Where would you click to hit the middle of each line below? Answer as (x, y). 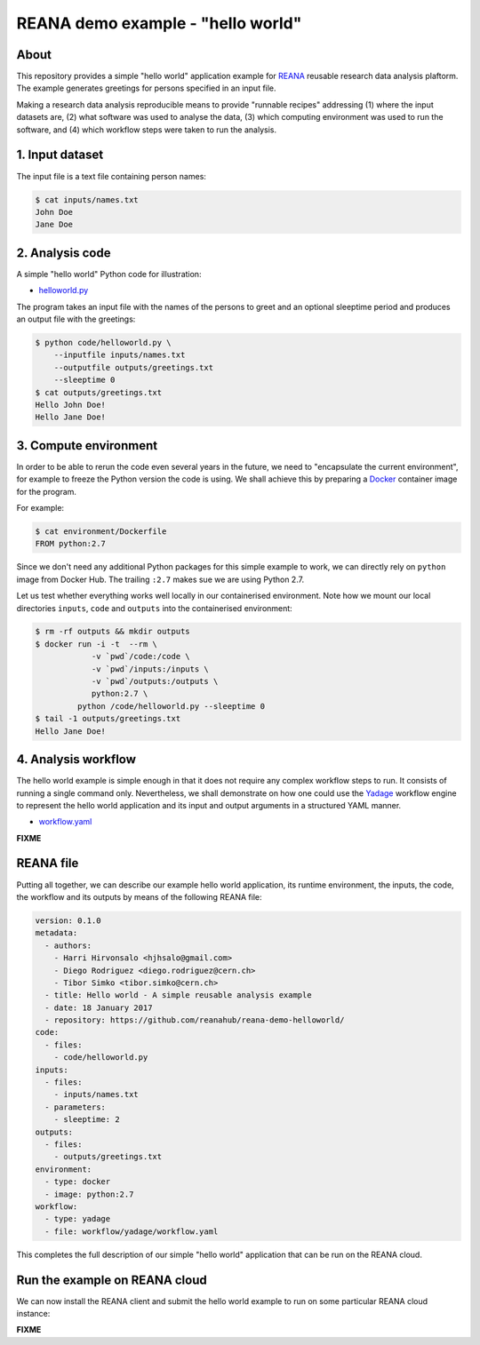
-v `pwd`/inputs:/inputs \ (150, 669)
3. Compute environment (87, 446)
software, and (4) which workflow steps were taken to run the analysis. (147, 130)
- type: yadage (78, 1219)
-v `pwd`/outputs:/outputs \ (155, 681)
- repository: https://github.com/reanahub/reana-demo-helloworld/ (195, 1020)
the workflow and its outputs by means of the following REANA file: (139, 896)
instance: (33, 1313)
